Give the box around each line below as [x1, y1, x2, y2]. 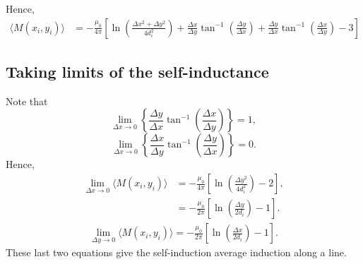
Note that [6, 93, 48, 108]
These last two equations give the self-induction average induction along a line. [6, 245, 347, 260]
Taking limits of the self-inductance [6, 61, 269, 83]
